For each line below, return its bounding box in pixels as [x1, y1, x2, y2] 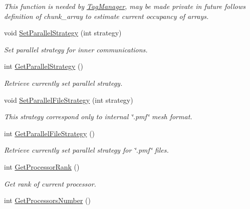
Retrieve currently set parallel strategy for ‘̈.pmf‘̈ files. [4, 145, 169, 155]
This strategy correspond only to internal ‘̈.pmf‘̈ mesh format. [4, 111, 192, 122]
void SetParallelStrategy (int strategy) [4, 27, 122, 38]
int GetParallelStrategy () [4, 61, 83, 71]
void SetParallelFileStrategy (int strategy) [4, 94, 133, 105]
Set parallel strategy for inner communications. [4, 44, 148, 54]
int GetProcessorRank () [4, 161, 80, 172]
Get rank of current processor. [4, 178, 96, 189]
